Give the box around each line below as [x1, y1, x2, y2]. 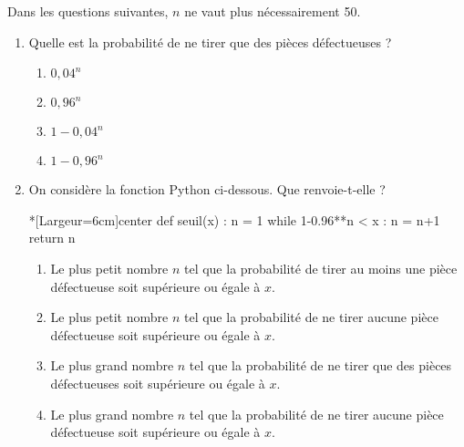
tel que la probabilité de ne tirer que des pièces [189, 356, 452, 375]
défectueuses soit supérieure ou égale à [50, 373, 265, 392]
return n [28, 228, 76, 247]
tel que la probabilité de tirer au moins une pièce [183, 258, 458, 277]
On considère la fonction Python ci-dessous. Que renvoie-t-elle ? [28, 180, 386, 199]
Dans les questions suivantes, [7, 2, 169, 20]
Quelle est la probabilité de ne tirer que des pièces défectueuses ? [28, 32, 392, 51]
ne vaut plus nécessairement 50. [184, 2, 361, 20]
